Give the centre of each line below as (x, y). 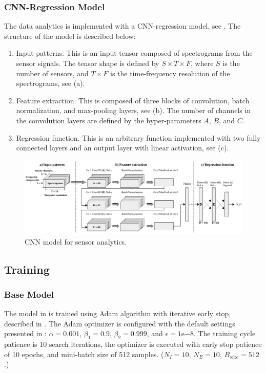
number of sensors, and (52, 73)
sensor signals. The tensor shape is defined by (88, 63)
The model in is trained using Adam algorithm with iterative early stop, (118, 313)
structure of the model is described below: (70, 36)
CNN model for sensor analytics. (76, 241)
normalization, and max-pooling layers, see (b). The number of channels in (134, 110)
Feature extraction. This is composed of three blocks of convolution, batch (133, 100)
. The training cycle (224, 333)
